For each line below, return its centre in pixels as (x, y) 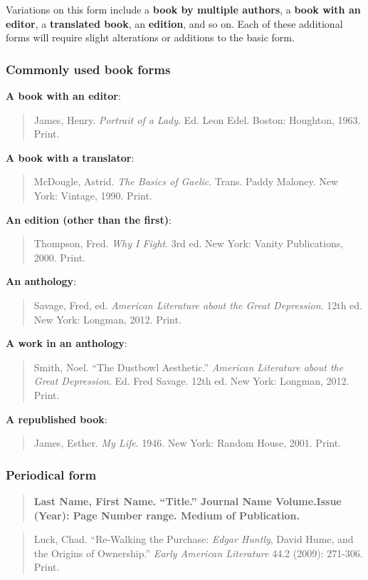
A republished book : (57, 419)
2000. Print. (59, 257)
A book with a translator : (70, 157)
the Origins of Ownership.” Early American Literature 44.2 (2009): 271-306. (198, 553)
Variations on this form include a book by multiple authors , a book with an (183, 9)
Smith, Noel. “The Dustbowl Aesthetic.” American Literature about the (189, 367)
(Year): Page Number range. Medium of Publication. (167, 515)
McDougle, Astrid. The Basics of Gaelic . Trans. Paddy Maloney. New (186, 181)
